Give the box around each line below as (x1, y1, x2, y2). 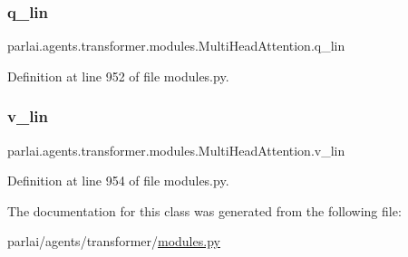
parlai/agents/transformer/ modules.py (7, 232, 220, 251)
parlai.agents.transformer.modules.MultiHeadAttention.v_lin (7, 140, 345, 159)
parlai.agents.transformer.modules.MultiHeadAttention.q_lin (7, 36, 345, 55)
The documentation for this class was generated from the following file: (7, 201, 402, 220)
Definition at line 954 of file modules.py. (7, 171, 229, 190)
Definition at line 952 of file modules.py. (7, 66, 229, 85)
